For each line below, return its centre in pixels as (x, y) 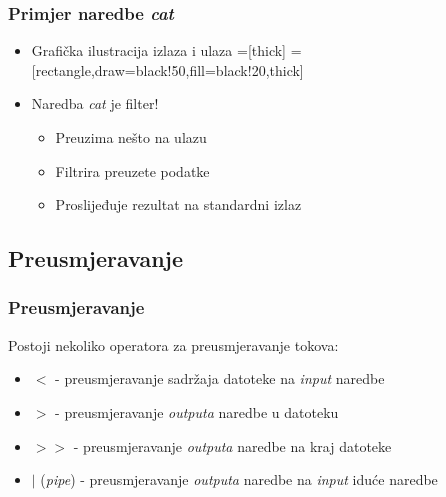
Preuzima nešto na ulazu (131, 137)
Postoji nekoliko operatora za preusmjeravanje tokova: (173, 344)
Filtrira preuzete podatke (132, 170)
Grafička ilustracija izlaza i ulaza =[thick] (159, 50)
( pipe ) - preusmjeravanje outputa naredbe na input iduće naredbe (239, 479)
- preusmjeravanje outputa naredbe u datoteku (197, 411)
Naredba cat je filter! (95, 103)
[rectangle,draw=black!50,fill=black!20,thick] (167, 69)
